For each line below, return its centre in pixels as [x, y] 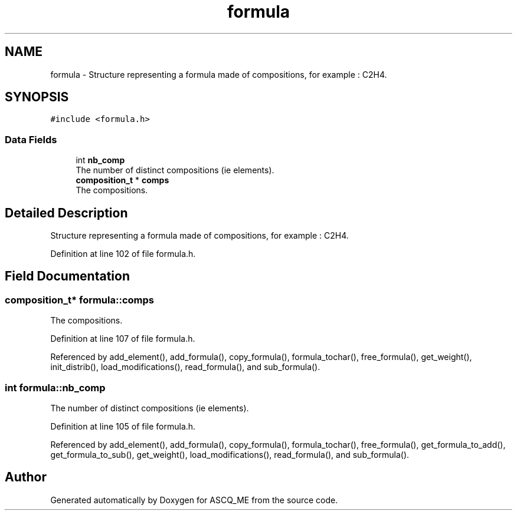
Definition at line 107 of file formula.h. [123, 339]
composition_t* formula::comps [79, 300]
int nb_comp [100, 160]
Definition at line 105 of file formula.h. [123, 426]
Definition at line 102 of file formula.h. [123, 254]
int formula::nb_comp [55, 387]
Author [26, 477]
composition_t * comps [122, 180]
